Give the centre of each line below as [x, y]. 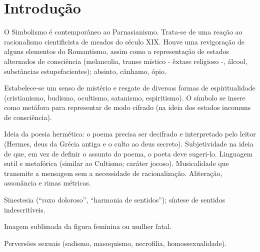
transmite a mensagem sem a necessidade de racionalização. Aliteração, [113, 173]
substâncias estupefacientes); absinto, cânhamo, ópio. [85, 71]
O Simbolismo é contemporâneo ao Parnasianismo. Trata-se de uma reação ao [123, 32]
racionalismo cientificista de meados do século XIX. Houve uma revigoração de [124, 41]
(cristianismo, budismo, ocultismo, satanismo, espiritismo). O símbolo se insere [125, 97]
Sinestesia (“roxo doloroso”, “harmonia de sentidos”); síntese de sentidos [115, 200]
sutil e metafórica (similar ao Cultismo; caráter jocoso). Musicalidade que [116, 163]
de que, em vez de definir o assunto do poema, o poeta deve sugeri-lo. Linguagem [128, 153]
